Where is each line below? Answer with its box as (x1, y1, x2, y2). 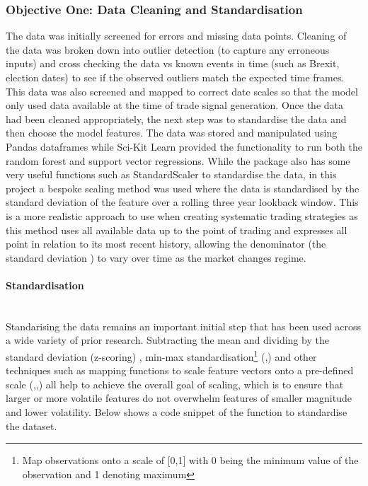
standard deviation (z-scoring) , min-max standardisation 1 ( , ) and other (6, 347, 317, 364)
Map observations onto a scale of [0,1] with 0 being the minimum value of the (22, 453, 359, 468)
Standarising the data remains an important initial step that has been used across (6, 318, 361, 333)
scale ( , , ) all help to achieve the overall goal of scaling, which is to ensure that (6, 376, 344, 391)
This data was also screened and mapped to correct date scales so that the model (6, 83, 358, 98)
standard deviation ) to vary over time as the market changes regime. (6, 250, 306, 265)
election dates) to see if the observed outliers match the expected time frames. (6, 70, 345, 84)
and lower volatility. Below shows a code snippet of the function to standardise (6, 404, 347, 419)
